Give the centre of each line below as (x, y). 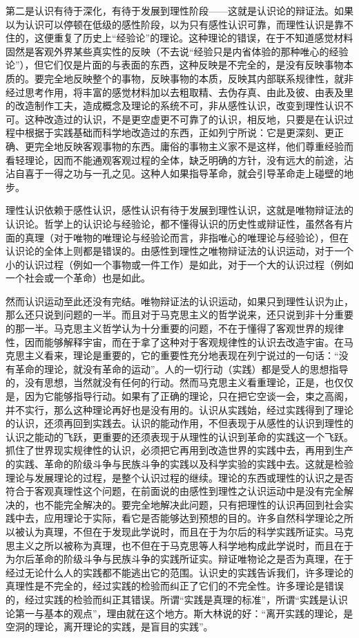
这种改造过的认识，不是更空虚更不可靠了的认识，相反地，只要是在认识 (184, 119)
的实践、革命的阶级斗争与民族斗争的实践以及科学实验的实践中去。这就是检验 (179, 464)
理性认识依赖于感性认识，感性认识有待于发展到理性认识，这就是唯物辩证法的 (179, 210)
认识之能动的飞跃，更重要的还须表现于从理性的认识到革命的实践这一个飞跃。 (179, 436)
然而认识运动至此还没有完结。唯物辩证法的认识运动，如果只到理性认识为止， (179, 301)
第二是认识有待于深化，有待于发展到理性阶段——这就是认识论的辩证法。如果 (179, 10)
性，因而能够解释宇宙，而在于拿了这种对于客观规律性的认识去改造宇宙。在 (175, 341)
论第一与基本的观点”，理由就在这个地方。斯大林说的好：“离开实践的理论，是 (179, 613)
